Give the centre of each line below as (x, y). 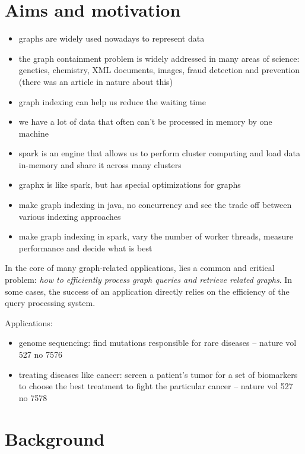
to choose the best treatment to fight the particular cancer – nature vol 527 (156, 386)
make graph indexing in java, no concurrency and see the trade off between (155, 205)
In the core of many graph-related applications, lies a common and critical (140, 268)
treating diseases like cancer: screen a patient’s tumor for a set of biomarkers (158, 374)
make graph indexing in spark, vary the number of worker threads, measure (156, 236)
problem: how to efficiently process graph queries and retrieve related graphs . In (149, 280)
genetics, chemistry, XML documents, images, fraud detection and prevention (159, 70)
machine (34, 133)
